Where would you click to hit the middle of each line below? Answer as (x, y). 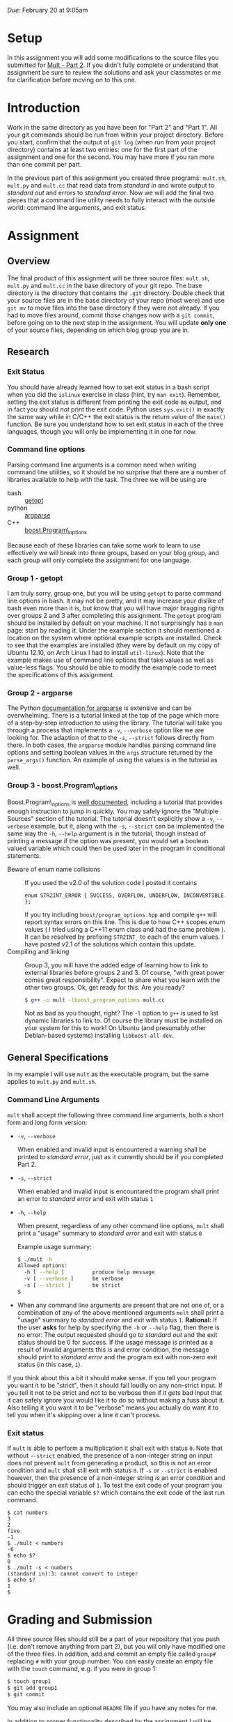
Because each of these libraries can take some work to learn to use (104, 545)
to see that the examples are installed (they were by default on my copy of (114, 645)
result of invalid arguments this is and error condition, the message (113, 1350)
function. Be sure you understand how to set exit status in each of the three (115, 424)
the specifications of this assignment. (61, 674)
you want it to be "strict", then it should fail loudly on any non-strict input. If (115, 1385)
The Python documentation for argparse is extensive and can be (99, 708)
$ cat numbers (28, 1513)
